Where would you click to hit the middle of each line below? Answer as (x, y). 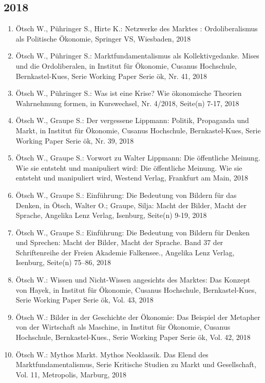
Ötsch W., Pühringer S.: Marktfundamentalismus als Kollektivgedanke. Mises (137, 56)
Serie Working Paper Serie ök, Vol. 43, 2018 (84, 300)
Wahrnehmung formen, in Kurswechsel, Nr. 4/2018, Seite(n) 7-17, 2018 (127, 103)
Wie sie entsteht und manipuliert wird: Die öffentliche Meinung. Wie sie (129, 167)
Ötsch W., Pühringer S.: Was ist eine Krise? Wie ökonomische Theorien (129, 93)
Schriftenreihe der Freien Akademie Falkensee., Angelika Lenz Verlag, (125, 252)
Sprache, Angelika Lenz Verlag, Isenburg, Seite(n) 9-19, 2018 (111, 215)
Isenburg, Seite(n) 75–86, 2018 (63, 262)
